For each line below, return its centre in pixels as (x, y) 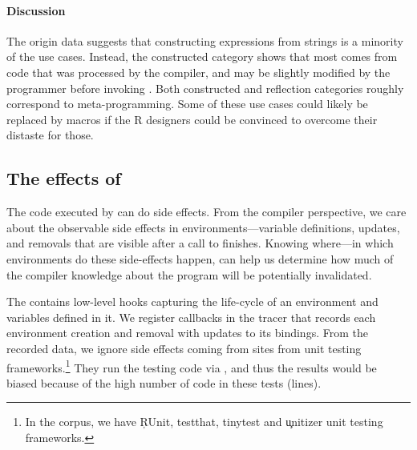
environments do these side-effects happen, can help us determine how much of (200, 258)
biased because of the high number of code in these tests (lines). (164, 382)
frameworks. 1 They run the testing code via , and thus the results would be (192, 366)
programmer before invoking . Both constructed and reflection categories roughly (205, 88)
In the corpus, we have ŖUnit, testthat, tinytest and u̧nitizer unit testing (204, 422)
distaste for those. (50, 135)
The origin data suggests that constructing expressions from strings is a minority (205, 40)
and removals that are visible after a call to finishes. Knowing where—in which (200, 243)
